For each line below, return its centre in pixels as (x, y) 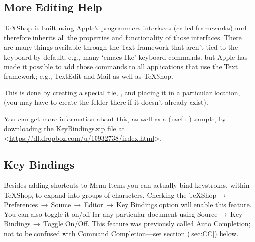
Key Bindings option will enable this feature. (184, 204)
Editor (94, 204)
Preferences (21, 204)
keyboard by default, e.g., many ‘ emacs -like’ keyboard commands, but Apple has (126, 56)
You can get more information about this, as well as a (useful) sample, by (115, 118)
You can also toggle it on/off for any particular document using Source (111, 214)
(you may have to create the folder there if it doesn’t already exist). (106, 102)
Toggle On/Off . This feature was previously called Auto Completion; (147, 224)
